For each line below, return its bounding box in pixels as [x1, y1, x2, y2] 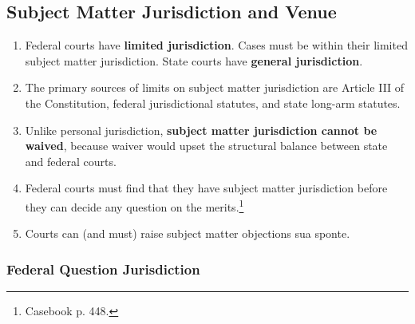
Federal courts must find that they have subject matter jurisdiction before [25, 180, 388, 196]
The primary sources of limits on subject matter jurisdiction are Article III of [25, 79, 405, 96]
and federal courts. [25, 152, 117, 169]
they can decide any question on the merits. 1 [25, 196, 244, 215]
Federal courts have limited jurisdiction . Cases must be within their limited [25, 37, 408, 53]
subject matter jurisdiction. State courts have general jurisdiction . [25, 52, 363, 69]
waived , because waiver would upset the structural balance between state [25, 137, 388, 154]
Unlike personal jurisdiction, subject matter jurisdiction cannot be [25, 121, 377, 138]
